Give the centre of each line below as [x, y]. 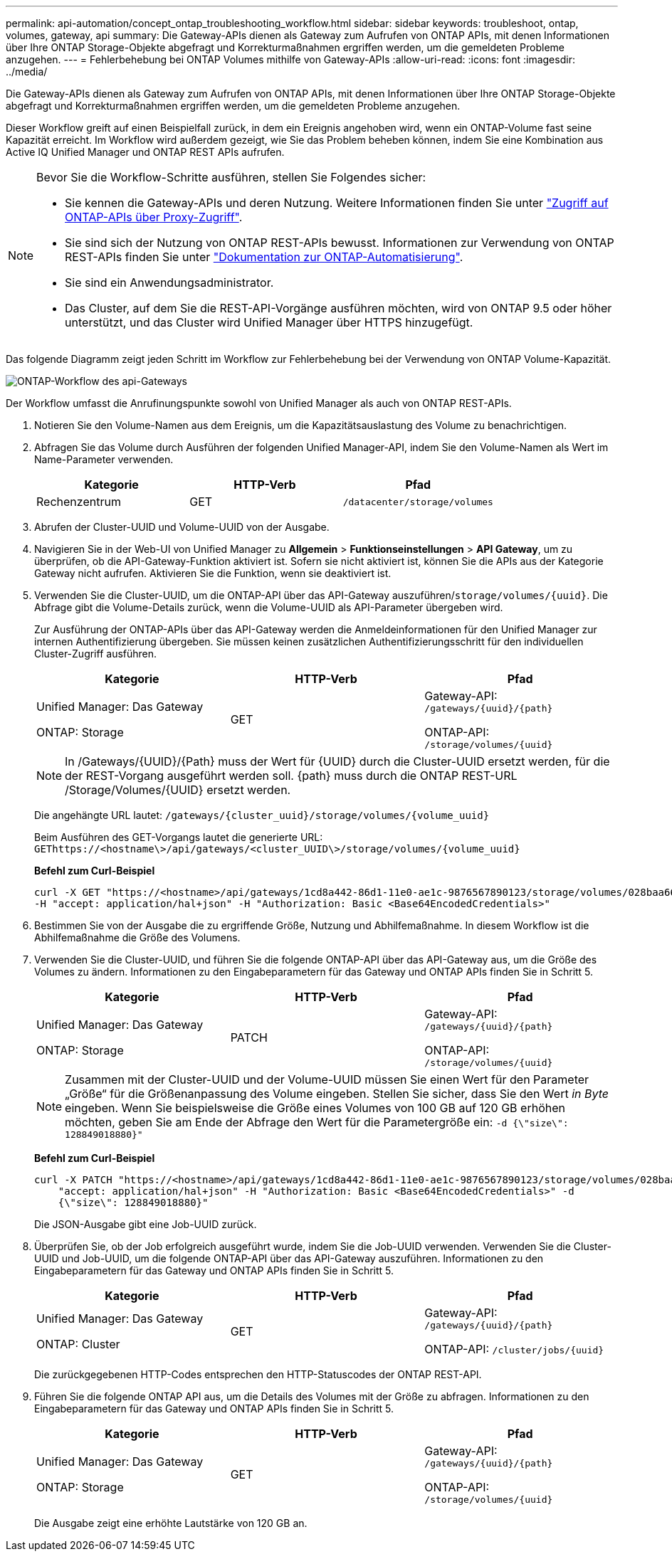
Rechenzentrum [79, 502]
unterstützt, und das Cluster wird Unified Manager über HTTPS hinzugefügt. [269, 322]
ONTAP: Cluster [78, 1344]
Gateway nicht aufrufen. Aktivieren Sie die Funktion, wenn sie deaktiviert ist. [213, 573]
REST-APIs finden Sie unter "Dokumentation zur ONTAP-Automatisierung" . [264, 257]
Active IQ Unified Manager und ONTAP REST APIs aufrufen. [145, 152]
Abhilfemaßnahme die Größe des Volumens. [137, 937]
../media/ [27, 72]
